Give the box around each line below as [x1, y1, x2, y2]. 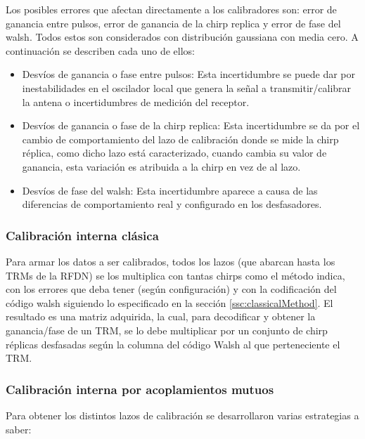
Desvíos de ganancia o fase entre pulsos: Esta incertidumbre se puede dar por [22, 67, 356, 81]
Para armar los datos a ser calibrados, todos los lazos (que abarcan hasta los [6, 254, 335, 268]
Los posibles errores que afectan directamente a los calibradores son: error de [6, 2, 337, 16]
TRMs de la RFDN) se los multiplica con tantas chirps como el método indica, [6, 268, 345, 282]
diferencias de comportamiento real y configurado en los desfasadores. [22, 197, 322, 211]
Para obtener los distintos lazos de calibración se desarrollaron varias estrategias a [6, 407, 359, 422]
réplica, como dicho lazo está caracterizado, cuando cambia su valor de [22, 145, 327, 160]
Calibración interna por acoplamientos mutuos [6, 380, 274, 398]
